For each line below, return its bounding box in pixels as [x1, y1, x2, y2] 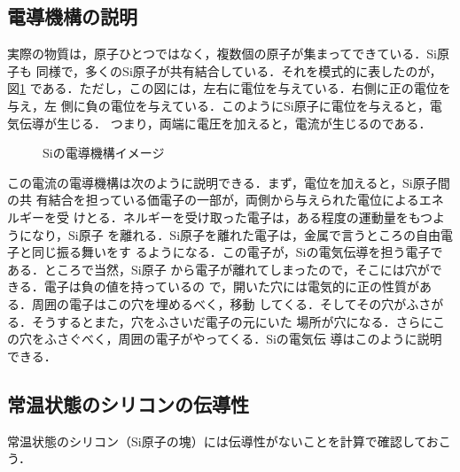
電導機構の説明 [7, 3, 137, 30]
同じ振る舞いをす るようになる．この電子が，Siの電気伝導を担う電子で [31, 243, 443, 261]
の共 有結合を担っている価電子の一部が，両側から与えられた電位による [7, 190, 419, 209]
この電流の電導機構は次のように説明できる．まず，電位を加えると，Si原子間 [7, 173, 450, 191]
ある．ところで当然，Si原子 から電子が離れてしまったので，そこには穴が [7, 259, 430, 278]
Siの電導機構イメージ [43, 143, 165, 162]
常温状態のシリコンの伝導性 [7, 390, 249, 417]
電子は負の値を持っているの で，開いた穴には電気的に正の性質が [43, 277, 420, 296]
